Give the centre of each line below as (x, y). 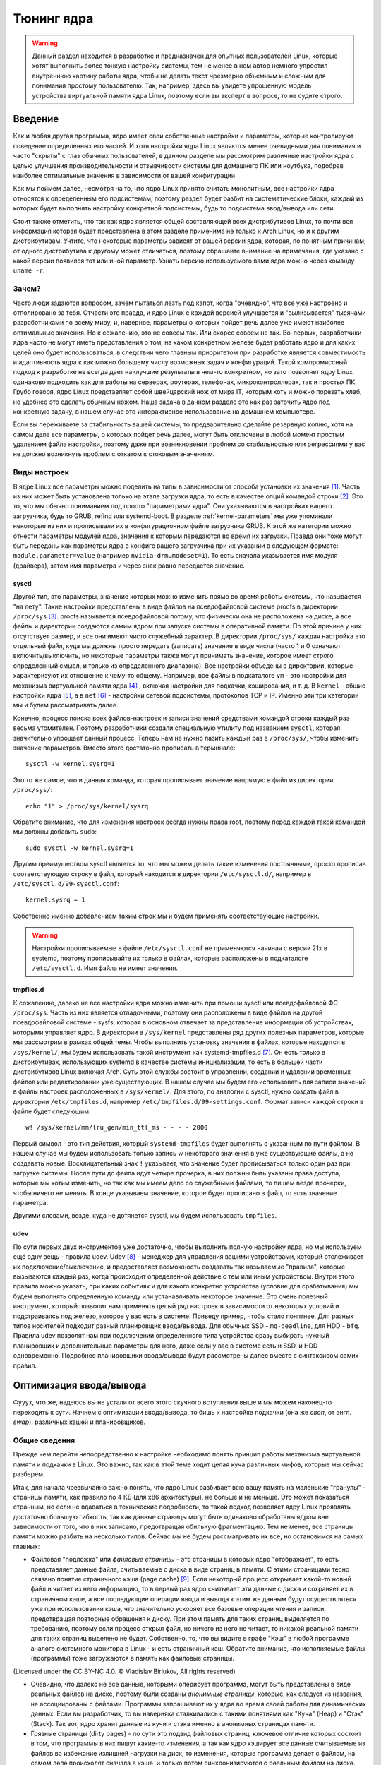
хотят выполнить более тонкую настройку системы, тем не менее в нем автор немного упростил (180, 66)
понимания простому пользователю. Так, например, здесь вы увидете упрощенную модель (172, 85)
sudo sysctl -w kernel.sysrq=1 (80, 848)
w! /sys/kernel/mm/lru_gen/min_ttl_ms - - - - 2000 (117, 1127)
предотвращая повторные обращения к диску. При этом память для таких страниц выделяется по (180, 1619)
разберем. (29, 1474)
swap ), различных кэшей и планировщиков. (79, 1422)
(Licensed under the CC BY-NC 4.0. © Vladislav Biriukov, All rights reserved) (124, 1671)
